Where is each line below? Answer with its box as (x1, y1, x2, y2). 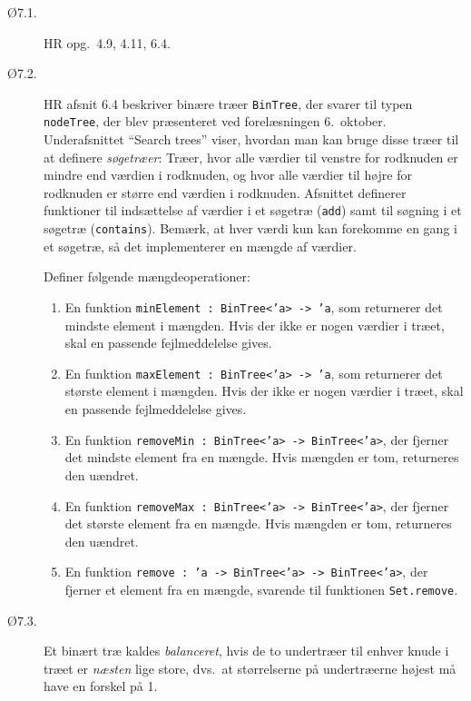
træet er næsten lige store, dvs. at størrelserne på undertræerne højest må (44, 658, 456, 677)
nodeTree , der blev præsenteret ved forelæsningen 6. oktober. (44, 112, 387, 131)
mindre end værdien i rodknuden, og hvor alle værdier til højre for (44, 165, 412, 184)
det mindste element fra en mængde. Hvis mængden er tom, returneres (64, 448, 459, 467)
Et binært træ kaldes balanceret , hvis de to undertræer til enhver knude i (44, 641, 449, 660)
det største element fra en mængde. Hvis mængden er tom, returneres (64, 514, 452, 533)
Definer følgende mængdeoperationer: (44, 267, 250, 286)
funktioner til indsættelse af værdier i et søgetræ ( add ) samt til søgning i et (44, 201, 462, 220)
